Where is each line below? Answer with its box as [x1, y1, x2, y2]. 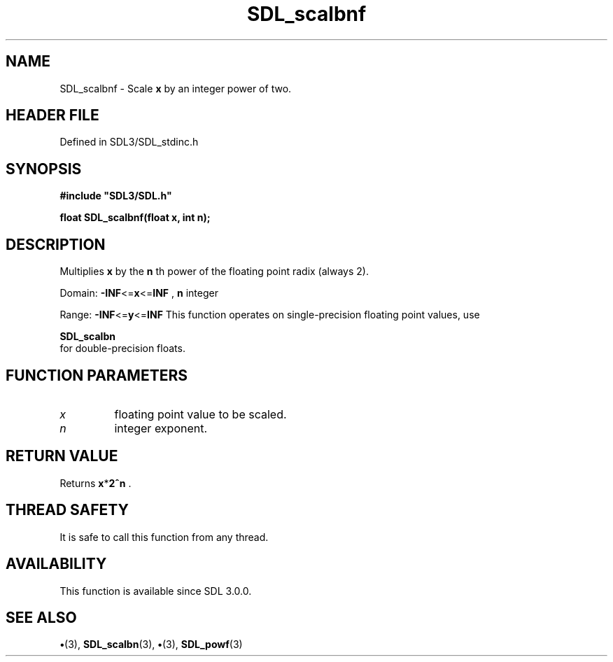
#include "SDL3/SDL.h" [59, 190, 172, 202]
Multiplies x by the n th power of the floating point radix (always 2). [59, 265, 369, 278]
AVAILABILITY [6, 555, 107, 573]
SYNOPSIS [6, 160, 82, 178]
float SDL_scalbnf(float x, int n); [59, 211, 211, 224]
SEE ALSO [6, 608, 77, 626]
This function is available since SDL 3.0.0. [59, 584, 252, 597]
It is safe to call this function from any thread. [59, 530, 269, 543]
